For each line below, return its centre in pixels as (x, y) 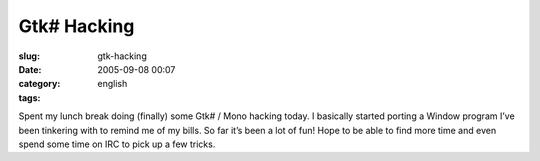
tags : (29, 97)
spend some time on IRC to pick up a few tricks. (117, 144)
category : (39, 84)
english (112, 84)
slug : (29, 56)
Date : (30, 69)
